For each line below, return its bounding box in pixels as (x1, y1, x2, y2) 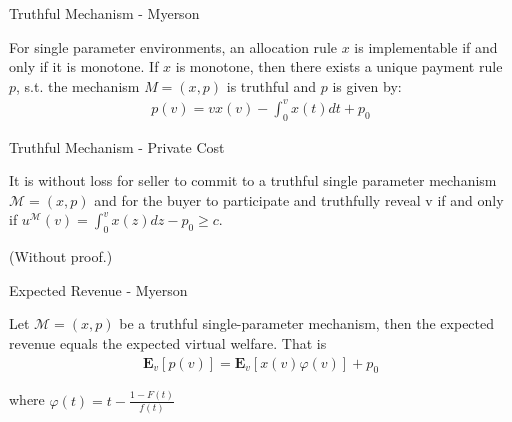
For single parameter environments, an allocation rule (9, 36, 338, 57)
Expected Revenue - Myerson (9, 279, 188, 300)
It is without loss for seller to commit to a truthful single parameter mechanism (9, 170, 497, 191)
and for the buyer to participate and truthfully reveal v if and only (94, 189, 504, 210)
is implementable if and (354, 36, 498, 57)
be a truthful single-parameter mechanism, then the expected (119, 313, 495, 334)
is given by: (332, 75, 402, 96)
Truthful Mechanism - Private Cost (9, 136, 225, 157)
